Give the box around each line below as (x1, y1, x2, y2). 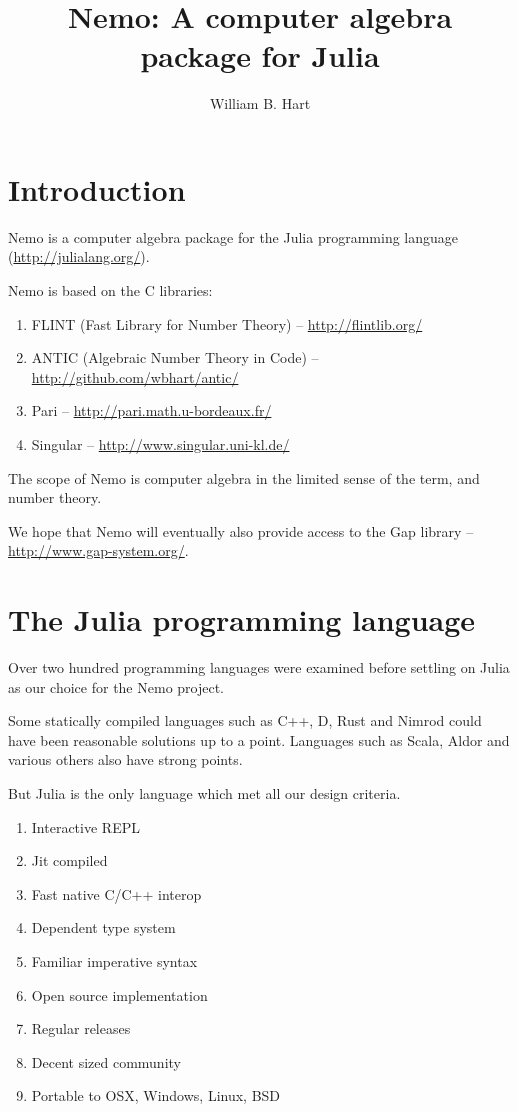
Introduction (8, 168, 186, 209)
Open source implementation (31, 984, 208, 1005)
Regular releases (31, 1018, 131, 1039)
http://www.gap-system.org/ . (8, 540, 189, 561)
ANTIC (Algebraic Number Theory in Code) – (31, 347, 319, 368)
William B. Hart (209, 93, 311, 114)
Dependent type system (31, 917, 176, 938)
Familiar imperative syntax (31, 951, 198, 972)
